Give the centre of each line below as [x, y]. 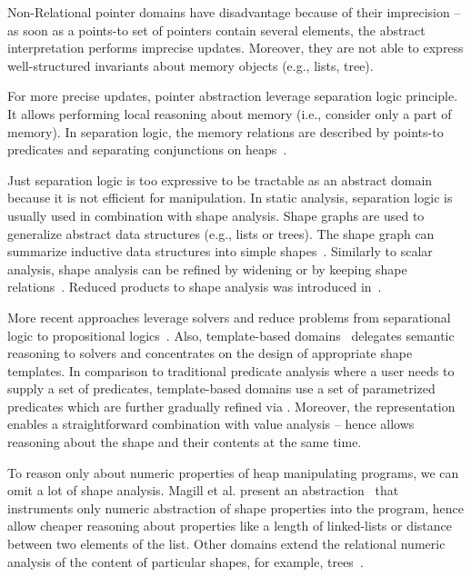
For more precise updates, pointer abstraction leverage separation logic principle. [233, 96]
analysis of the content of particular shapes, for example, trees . [185, 561]
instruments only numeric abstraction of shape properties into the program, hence [235, 507]
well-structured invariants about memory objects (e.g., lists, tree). [190, 65]
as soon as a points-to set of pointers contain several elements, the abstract [216, 30]
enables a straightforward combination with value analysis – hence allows [211, 424]
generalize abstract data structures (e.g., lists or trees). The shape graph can [221, 233]
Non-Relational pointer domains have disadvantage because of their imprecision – [234, 12]
